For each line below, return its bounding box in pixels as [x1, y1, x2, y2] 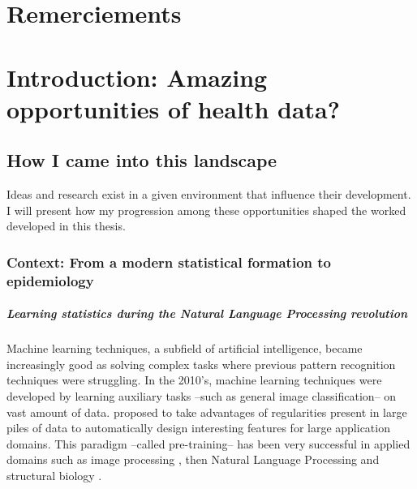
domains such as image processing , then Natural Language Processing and [6, 451, 380, 468]
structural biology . [6, 467, 102, 483]
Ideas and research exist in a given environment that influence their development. [6, 186, 411, 203]
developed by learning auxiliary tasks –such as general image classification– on [6, 388, 397, 405]
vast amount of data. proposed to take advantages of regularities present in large [6, 403, 407, 420]
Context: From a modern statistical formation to [6, 251, 331, 272]
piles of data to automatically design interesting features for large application [6, 419, 390, 436]
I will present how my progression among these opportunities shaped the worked [6, 201, 406, 218]
